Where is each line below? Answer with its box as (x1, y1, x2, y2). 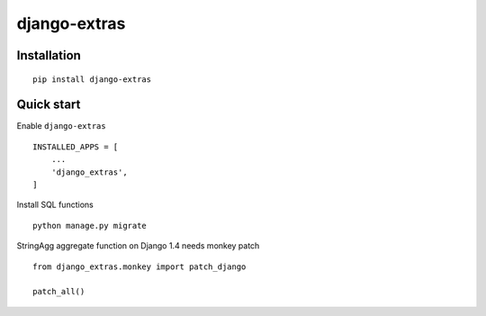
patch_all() (32, 286, 85, 297)
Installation (16, 48, 81, 63)
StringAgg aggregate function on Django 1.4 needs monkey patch (16, 240, 260, 251)
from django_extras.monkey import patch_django (32, 261, 247, 272)
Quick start (16, 97, 81, 113)
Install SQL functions (16, 199, 94, 211)
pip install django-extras (32, 74, 152, 85)
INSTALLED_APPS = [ (32, 141, 119, 152)
